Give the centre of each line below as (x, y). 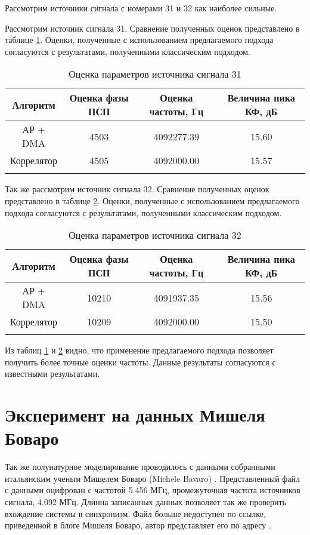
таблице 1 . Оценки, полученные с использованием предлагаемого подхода (139, 40)
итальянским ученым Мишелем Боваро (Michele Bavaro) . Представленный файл (153, 478)
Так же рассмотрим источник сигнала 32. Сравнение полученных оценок (137, 189)
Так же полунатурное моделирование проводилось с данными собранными (140, 467)
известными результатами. (52, 373)
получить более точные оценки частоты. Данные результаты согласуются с (140, 362)
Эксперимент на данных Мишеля (135, 415)
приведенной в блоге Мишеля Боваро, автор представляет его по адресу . (138, 525)
